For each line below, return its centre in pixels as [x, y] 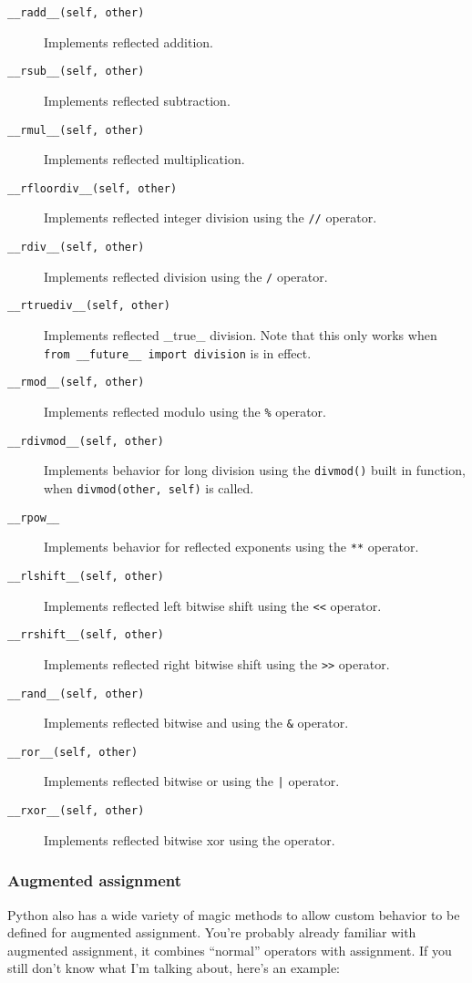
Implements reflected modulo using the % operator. [185, 411]
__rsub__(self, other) [76, 72]
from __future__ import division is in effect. [178, 352]
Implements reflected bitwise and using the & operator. [196, 723]
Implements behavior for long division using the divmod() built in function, [255, 470]
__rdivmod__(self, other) [86, 441]
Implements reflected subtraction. [137, 100]
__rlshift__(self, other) [86, 576]
